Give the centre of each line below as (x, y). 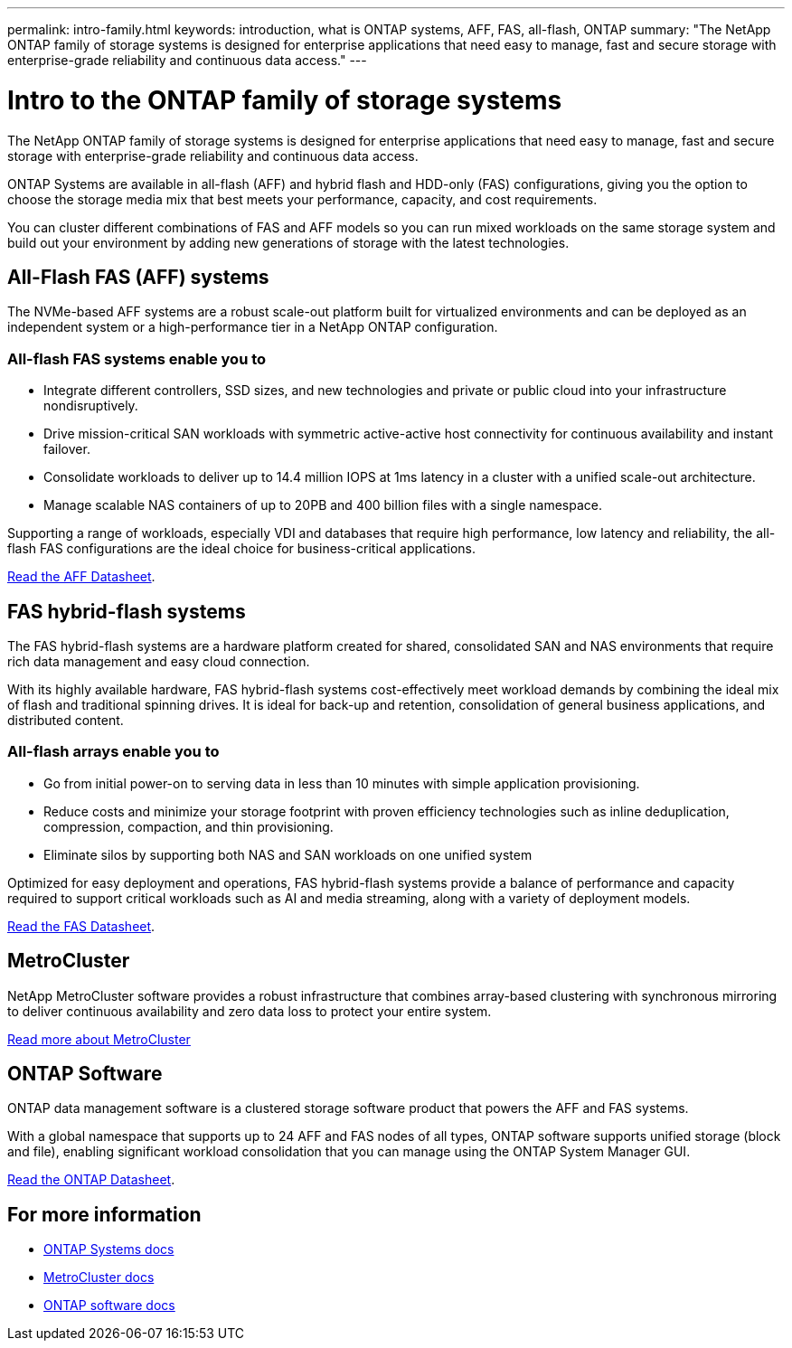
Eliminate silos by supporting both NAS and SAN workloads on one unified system (288, 854)
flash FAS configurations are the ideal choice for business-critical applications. (241, 549)
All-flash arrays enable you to (113, 752)
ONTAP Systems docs (109, 1249)
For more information (104, 1214)
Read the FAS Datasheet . (81, 926)
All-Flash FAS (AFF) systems (138, 277)
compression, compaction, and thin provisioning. (189, 826)
